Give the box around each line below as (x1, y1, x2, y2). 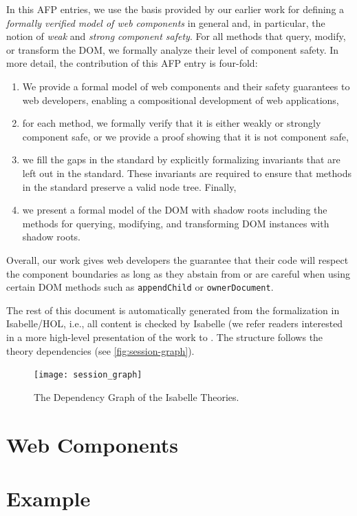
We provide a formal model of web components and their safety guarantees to (22, 79, 350, 93)
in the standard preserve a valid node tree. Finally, (22, 179, 237, 194)
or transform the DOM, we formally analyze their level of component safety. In (6, 42, 339, 56)
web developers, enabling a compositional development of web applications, (22, 92, 339, 107)
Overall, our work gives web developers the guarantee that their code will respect (6, 252, 349, 267)
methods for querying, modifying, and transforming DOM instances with (22, 216, 329, 230)
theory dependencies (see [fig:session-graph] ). (6, 343, 195, 358)
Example (6, 484, 91, 512)
